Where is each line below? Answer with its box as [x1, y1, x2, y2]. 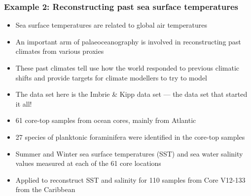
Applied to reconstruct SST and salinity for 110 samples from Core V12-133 [15, 174, 246, 185]
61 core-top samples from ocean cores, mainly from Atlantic [15, 115, 196, 125]
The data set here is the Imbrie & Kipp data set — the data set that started [15, 89, 248, 99]
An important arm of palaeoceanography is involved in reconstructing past [15, 36, 241, 46]
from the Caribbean [15, 184, 75, 195]
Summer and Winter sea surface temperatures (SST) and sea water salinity [15, 148, 243, 158]
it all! [15, 98, 32, 109]
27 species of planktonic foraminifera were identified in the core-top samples [15, 131, 245, 142]
